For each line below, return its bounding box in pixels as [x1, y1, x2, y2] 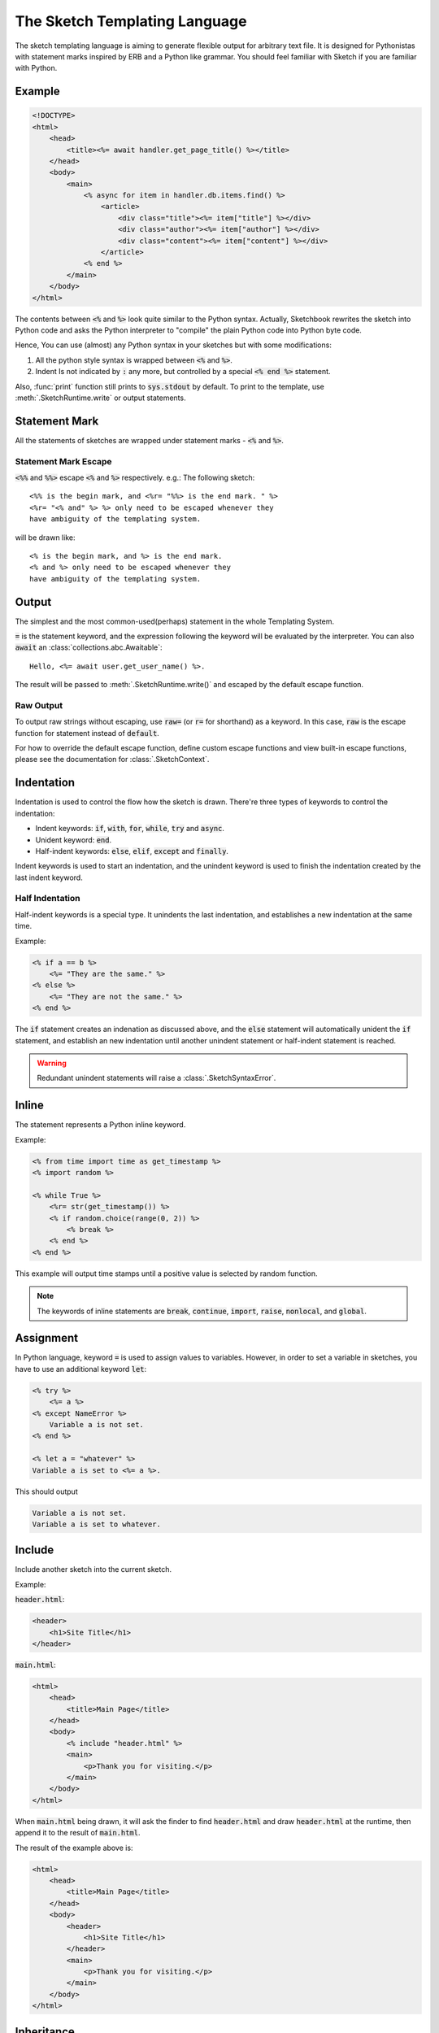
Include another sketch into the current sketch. [15, 1565, 172, 1574]
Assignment [15, 1331, 79, 1345]
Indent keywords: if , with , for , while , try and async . [35, 824, 225, 834]
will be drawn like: [15, 533, 76, 542]
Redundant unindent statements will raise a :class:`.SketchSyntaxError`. [37, 1073, 276, 1083]
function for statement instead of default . [15, 728, 160, 738]
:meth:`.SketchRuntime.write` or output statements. [15, 393, 186, 403]
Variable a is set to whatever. [32, 1519, 162, 1529]
